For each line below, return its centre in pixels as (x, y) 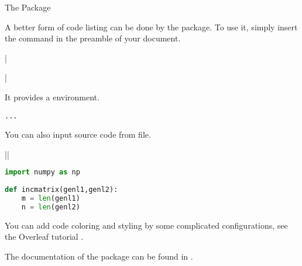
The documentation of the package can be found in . (99, 256)
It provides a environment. (52, 97)
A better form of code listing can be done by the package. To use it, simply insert (151, 27)
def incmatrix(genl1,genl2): (61, 190)
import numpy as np (42, 172)
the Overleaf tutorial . (44, 237)
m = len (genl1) (51, 199)
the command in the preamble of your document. (93, 38)
